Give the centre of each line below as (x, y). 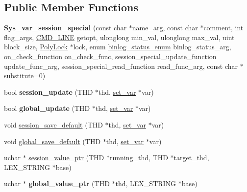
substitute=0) (25, 75)
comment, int (223, 28)
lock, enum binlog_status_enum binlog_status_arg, (152, 47)
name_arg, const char (165, 28)
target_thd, (191, 158)
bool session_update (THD (49, 92)
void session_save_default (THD (53, 124)
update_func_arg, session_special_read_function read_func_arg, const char (121, 66)
